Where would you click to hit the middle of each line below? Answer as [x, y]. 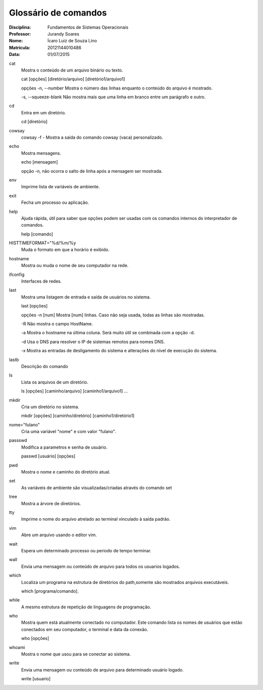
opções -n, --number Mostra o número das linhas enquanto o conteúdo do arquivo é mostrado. [117, 88]
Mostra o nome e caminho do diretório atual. [66, 472]
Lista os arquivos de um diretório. [55, 382]
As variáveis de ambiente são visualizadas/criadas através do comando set [97, 488]
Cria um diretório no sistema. [50, 407]
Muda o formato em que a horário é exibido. [65, 250]
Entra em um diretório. [44, 112]
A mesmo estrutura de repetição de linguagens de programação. [86, 607]
